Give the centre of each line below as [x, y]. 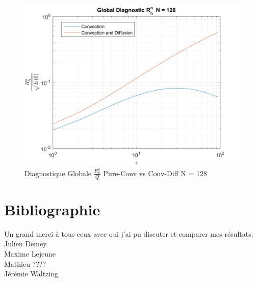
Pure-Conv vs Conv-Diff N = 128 [155, 173]
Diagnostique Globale [58, 173]
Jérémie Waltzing [31, 274]
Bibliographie [52, 209]
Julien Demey [25, 244]
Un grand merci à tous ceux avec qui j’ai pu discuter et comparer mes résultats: [129, 233]
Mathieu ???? [25, 263]
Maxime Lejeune [30, 254]
